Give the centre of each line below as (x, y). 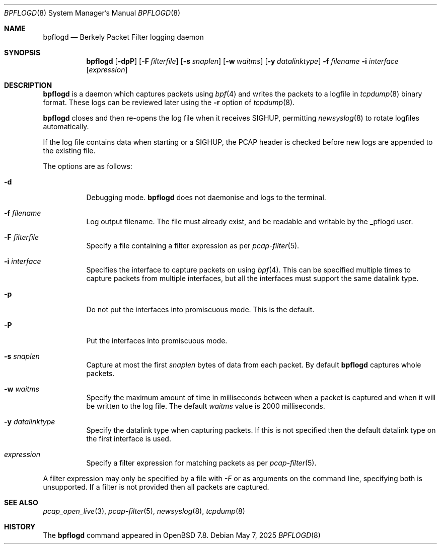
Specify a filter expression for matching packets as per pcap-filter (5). (201, 463)
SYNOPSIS (22, 53)
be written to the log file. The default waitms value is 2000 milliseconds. (206, 406)
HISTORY (20, 527)
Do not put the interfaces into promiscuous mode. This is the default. (200, 309)
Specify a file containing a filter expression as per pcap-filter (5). (193, 246)
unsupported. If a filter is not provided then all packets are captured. (156, 487)
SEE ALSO (21, 503)
